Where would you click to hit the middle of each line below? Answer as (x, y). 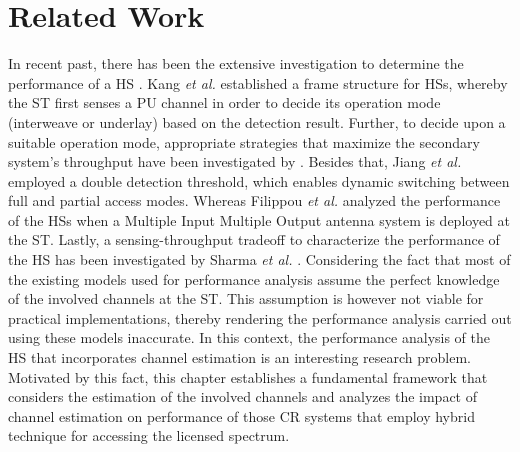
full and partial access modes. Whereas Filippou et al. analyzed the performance (254, 200)
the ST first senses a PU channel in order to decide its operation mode (224, 102)
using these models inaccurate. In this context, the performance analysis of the (249, 337)
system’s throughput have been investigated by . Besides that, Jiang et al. (235, 161)
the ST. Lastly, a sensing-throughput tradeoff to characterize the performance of (254, 239)
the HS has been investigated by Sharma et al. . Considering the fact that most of (259, 259)
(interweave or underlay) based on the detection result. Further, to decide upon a (257, 121)
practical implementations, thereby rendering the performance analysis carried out (260, 317)
